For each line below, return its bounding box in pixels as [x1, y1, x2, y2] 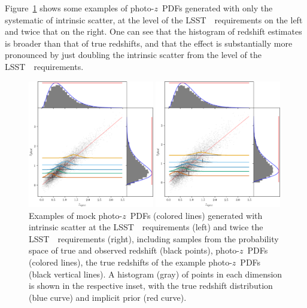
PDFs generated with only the [162, 2, 273, 14]
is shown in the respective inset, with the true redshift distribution [29, 279, 273, 292]
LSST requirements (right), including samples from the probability [29, 232, 279, 245]
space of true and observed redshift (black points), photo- [29, 244, 240, 257]
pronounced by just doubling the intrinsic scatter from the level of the [5, 48, 262, 61]
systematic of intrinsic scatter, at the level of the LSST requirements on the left [5, 13, 303, 26]
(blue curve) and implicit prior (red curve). [29, 291, 187, 303]
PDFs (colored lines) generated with [130, 209, 263, 221]
